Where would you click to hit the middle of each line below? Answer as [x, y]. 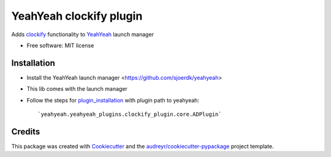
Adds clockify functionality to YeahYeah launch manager [83, 34]
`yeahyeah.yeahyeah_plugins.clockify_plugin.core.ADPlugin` [130, 114]
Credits [26, 132]
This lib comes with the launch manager [77, 89]
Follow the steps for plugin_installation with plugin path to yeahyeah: [113, 100]
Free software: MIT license [60, 45]
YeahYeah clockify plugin [77, 16]
